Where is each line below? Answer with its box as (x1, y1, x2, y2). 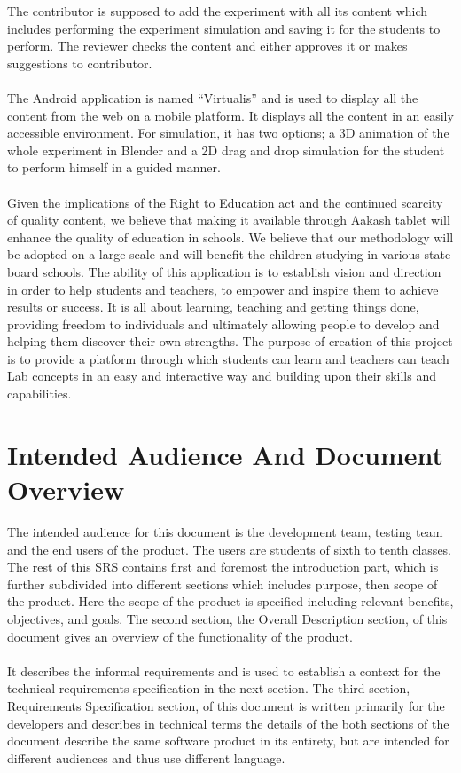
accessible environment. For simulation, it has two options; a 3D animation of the (7, 123, 449, 142)
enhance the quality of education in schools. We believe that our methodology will (7, 227, 454, 246)
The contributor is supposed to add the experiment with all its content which (7, 2, 428, 20)
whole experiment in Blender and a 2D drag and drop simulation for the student (7, 140, 445, 159)
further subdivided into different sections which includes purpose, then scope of (7, 574, 438, 593)
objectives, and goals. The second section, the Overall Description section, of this (7, 609, 448, 627)
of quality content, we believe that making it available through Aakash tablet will (7, 210, 450, 229)
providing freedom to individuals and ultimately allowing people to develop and (7, 314, 440, 333)
